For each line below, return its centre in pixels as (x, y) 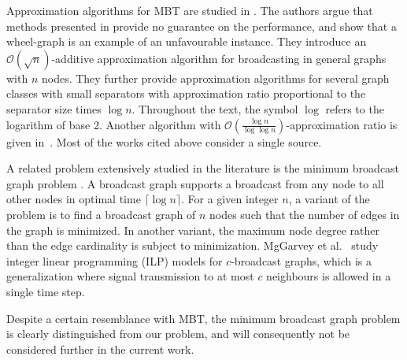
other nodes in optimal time (74, 199)
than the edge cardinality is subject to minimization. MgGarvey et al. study (192, 245)
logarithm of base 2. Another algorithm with (114, 124)
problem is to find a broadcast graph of (101, 214)
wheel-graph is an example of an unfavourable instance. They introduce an (187, 41)
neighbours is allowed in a (329, 276)
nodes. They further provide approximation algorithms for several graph (215, 78)
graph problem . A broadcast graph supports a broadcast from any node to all (195, 183)
